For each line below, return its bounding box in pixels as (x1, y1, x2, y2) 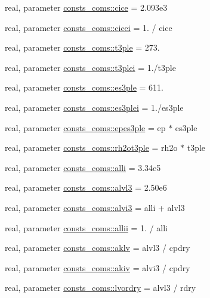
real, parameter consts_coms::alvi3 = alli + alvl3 (5, 201, 185, 213)
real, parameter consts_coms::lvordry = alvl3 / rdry (5, 281, 196, 294)
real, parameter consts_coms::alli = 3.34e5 (5, 161, 161, 173)
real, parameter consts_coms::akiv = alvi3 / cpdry (5, 261, 190, 274)
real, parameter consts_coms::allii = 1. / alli (5, 221, 168, 234)
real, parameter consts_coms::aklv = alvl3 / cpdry (5, 241, 190, 254)
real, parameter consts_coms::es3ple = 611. (5, 81, 164, 94)
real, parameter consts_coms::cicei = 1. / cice (5, 21, 172, 33)
